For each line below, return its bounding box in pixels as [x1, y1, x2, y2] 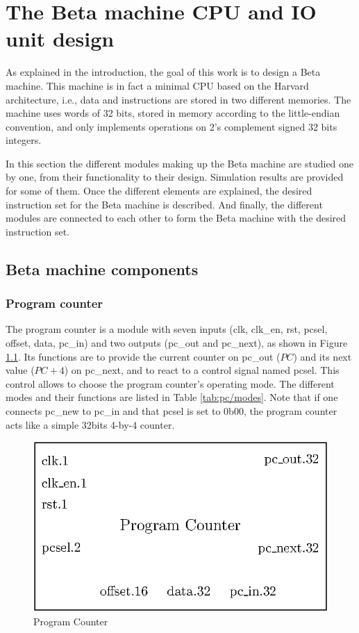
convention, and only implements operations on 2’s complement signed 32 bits [6, 119, 337, 133]
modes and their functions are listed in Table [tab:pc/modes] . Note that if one [6, 390, 338, 404]
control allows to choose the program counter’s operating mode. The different [6, 376, 335, 391]
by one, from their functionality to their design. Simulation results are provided [6, 170, 344, 184]
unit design [6, 24, 115, 53]
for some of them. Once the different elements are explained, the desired [6, 183, 312, 198]
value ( [6, 363, 35, 377]
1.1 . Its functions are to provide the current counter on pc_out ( [6, 349, 281, 363]
